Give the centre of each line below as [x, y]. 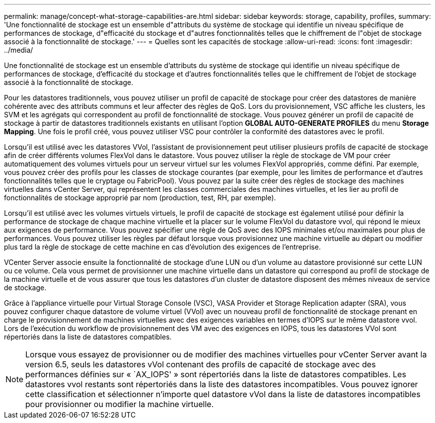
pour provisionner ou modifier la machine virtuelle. [120, 404]
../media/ [19, 50]
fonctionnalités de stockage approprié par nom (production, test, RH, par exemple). [140, 198]
